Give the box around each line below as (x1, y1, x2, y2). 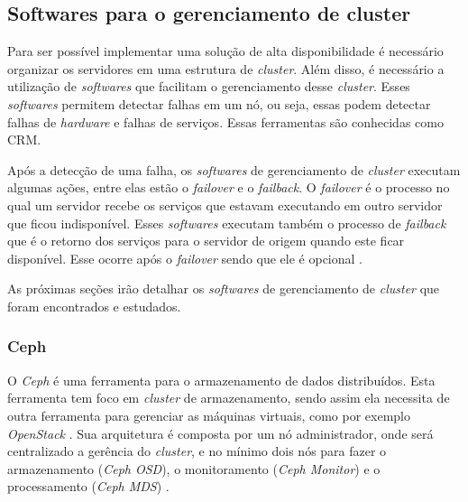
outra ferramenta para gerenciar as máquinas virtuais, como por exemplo (7, 405, 410, 424)
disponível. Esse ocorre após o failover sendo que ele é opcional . (7, 248, 362, 267)
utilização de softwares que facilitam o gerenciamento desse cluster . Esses (7, 77, 410, 96)
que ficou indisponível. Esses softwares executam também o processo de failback (7, 213, 446, 232)
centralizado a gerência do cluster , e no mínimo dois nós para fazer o (7, 442, 387, 460)
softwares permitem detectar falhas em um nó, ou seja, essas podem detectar (7, 94, 431, 113)
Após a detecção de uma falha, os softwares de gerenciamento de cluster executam (7, 160, 461, 179)
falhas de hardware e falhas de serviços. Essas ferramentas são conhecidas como (7, 112, 444, 131)
